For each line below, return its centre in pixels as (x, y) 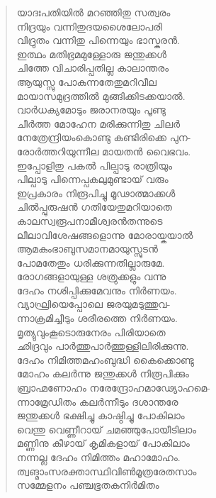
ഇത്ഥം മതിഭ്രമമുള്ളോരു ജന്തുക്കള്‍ (91, 54)
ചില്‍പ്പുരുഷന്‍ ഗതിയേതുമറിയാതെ (94, 207)
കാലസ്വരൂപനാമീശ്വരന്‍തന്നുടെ (90, 220)
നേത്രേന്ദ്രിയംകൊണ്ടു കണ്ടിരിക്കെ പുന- (104, 137)
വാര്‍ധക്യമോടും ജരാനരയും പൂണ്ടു (91, 110)
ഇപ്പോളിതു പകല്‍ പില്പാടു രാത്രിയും (95, 165)
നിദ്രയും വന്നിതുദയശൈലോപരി (89, 26)
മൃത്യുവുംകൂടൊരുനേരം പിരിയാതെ (91, 332)
